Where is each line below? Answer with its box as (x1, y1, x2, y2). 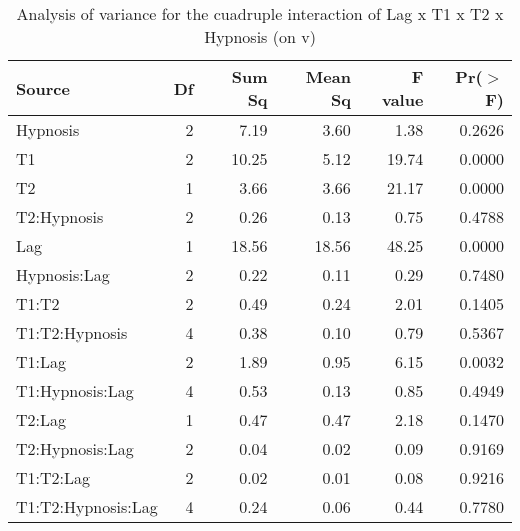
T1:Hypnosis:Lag (16, 379, 134, 402)
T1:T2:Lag (16, 466, 91, 489)
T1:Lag (16, 350, 67, 373)
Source (16, 76, 70, 100)
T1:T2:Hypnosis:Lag (16, 495, 158, 518)
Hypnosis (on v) (204, 25, 316, 48)
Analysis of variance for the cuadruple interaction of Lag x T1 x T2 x (16, 2, 504, 25)
